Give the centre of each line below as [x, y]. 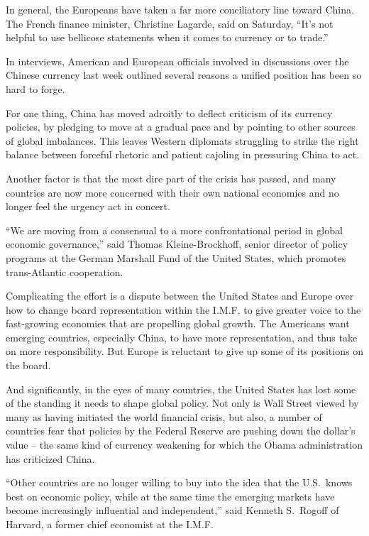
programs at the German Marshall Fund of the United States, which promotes [176, 257]
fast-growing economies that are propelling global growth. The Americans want [178, 323]
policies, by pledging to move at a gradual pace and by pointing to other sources [181, 127]
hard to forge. [35, 88]
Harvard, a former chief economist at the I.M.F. [110, 524]
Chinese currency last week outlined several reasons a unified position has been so [184, 75]
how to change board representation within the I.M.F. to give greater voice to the [183, 309]
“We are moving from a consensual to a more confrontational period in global [174, 230]
